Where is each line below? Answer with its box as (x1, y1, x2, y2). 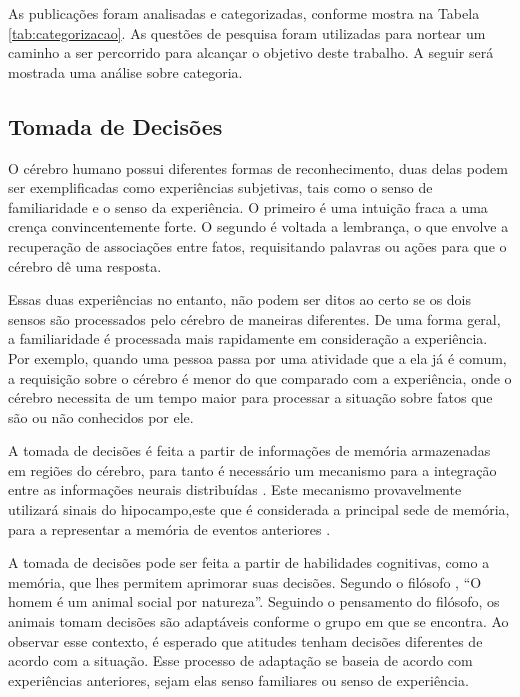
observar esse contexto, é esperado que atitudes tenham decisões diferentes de (8, 630, 483, 651)
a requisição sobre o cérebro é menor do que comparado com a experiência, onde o (8, 367, 512, 388)
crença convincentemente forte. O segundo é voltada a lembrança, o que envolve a (8, 216, 509, 237)
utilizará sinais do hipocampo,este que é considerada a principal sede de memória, (8, 499, 510, 520)
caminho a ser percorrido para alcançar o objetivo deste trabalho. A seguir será (8, 42, 494, 63)
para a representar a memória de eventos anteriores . (8, 518, 331, 539)
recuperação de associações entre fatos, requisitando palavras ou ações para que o (8, 235, 507, 256)
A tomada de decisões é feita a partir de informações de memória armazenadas (8, 440, 491, 461)
